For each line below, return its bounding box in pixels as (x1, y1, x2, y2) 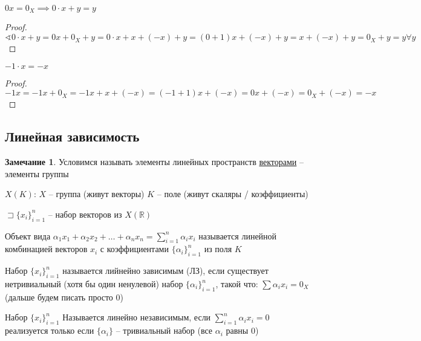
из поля (204, 242, 232, 255)
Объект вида (5, 229, 51, 242)
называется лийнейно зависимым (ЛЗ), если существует (62, 264, 269, 277)
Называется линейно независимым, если (62, 311, 211, 323)
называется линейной (198, 229, 277, 242)
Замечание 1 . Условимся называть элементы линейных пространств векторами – (5, 155, 304, 168)
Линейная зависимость (5, 127, 140, 146)
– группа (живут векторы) (48, 187, 145, 200)
